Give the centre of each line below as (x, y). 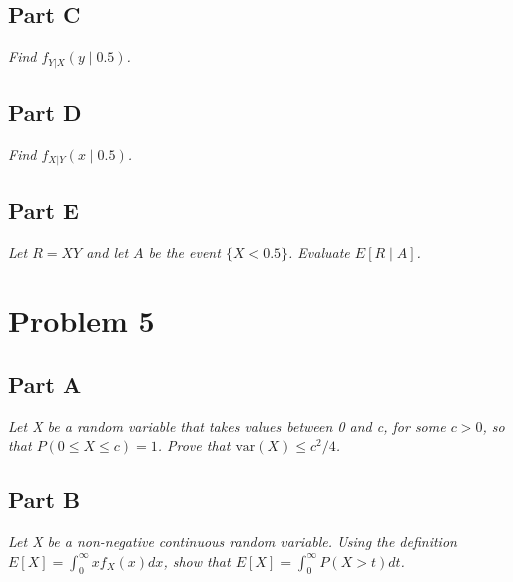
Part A (45, 383)
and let (107, 251)
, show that (197, 560)
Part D (45, 112)
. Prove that (194, 445)
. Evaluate (319, 251)
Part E (43, 209)
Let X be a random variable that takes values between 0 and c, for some (227, 425)
